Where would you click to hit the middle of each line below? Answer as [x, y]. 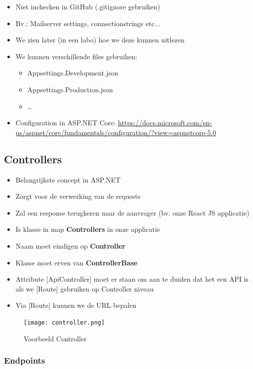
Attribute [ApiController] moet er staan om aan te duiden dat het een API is [132, 279]
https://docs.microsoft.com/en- [165, 123]
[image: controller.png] [64, 322]
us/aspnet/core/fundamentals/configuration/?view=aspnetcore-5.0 [116, 132]
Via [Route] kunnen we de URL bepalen [76, 305]
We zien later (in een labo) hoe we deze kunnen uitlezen [100, 40]
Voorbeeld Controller [55, 338]
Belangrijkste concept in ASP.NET [68, 179]
